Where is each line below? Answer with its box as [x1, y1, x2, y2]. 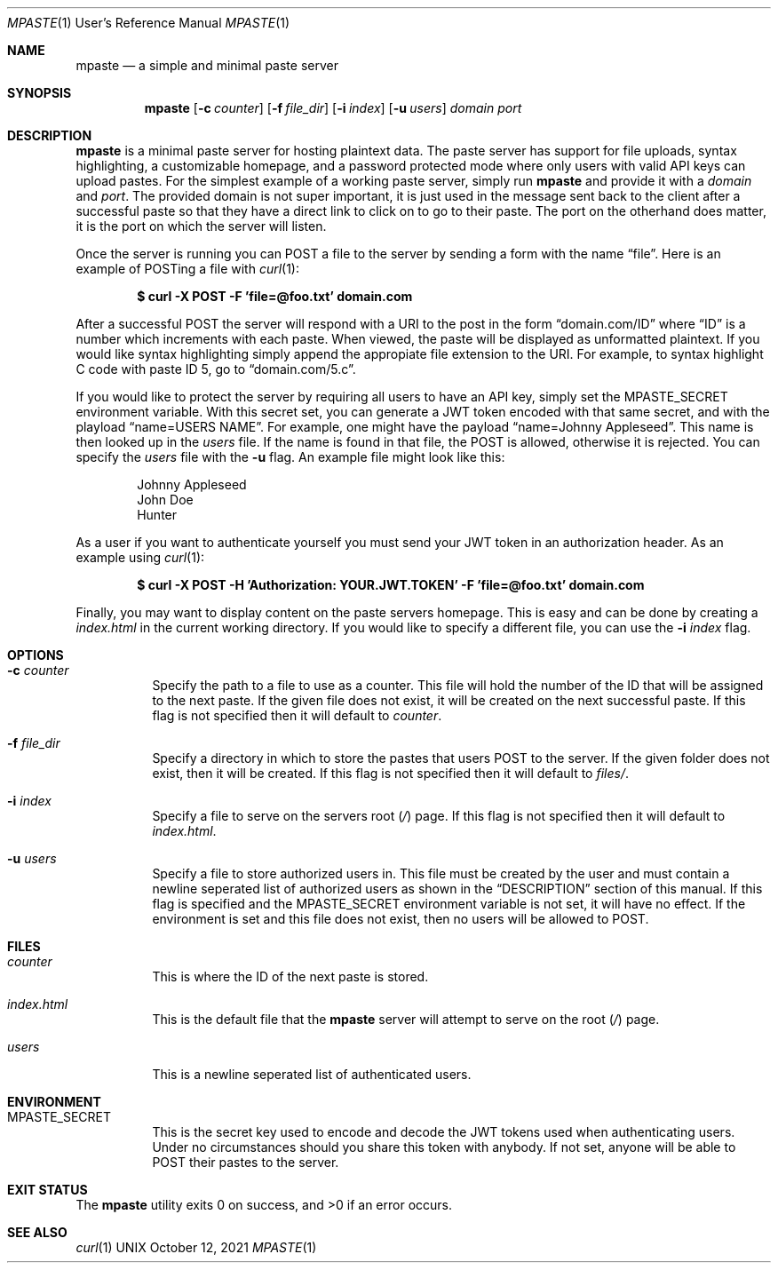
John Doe [137, 492, 194, 507]
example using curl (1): [75, 550, 205, 565]
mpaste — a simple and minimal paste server [75, 58, 338, 73]
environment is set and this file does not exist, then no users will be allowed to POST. [152, 911, 649, 926]
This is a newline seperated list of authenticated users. [152, 1067, 472, 1082]
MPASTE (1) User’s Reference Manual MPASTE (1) [7, 15, 290, 30]
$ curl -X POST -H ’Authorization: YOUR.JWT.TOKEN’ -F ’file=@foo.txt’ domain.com [137, 577, 645, 592]
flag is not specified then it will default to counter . [152, 708, 442, 723]
